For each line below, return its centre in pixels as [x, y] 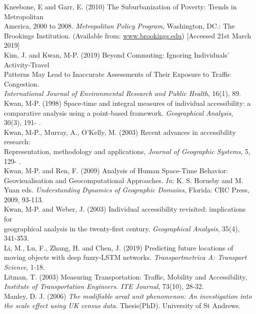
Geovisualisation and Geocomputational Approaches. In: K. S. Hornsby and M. [124, 180]
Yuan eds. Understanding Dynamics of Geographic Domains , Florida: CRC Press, [127, 190]
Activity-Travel [27, 64]
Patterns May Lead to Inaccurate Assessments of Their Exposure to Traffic [117, 74]
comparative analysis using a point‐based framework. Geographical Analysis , [119, 112]
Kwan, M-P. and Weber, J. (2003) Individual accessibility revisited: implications [125, 209]
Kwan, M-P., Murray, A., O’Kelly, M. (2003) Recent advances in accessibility [120, 132]
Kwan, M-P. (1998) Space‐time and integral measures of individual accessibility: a [128, 103]
